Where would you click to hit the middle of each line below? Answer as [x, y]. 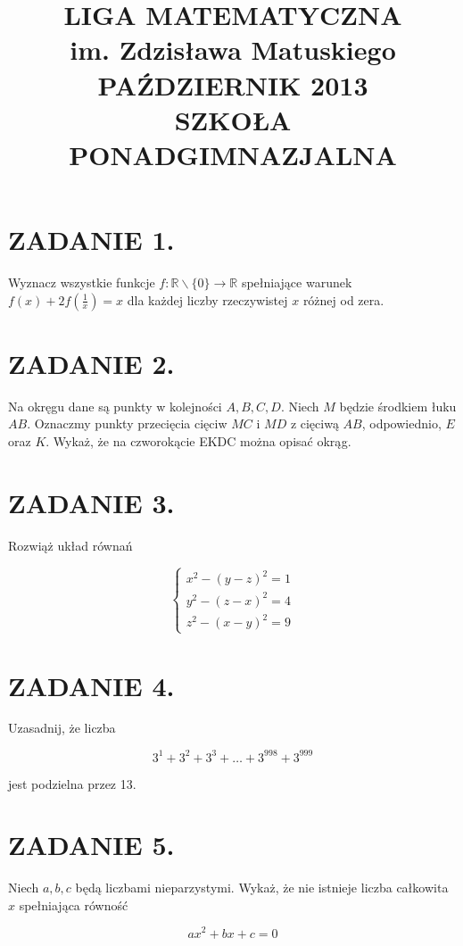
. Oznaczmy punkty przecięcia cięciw [127, 423]
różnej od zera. [343, 299]
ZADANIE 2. [91, 363]
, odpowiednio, [401, 423]
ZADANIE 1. [91, 240]
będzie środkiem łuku [398, 406]
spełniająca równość [74, 905]
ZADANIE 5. [91, 845]
